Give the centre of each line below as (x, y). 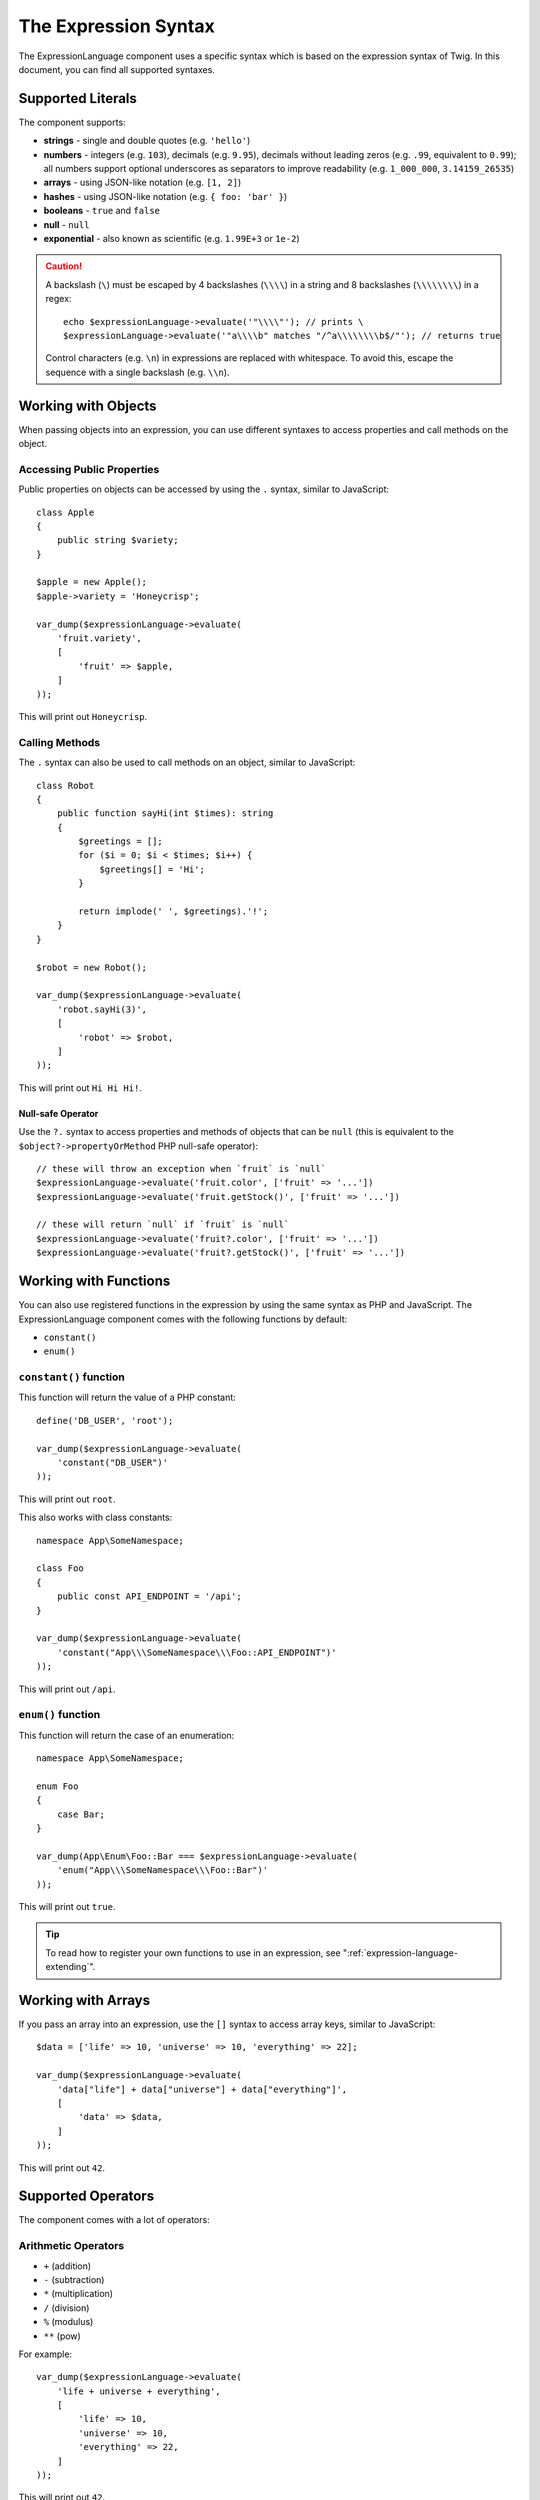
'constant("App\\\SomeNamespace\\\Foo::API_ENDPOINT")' (196, 1652)
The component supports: (72, 122)
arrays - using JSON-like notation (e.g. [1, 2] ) (142, 182)
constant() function (71, 1377)
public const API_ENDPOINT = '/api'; (149, 1596)
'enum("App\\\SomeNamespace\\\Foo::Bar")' (162, 1870)
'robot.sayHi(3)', (102, 1009)
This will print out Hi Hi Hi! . (80, 1087)
